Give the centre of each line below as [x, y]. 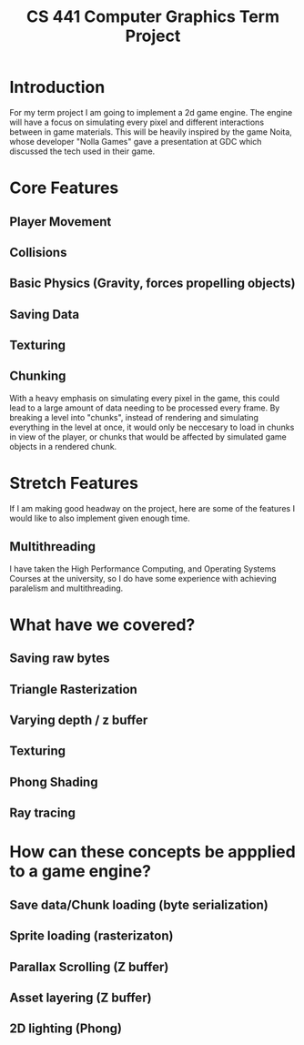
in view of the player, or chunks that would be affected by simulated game [148, 436]
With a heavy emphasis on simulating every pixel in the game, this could [145, 398]
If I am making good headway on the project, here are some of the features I [152, 508]
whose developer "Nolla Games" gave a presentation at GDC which [136, 141]
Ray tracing [42, 813]
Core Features [64, 188]
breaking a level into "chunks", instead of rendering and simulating [134, 417]
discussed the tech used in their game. [82, 151]
